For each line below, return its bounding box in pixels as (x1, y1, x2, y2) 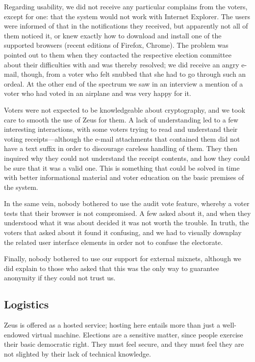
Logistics (4, 297, 49, 312)
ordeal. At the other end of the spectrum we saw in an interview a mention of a (4, 78, 243, 89)
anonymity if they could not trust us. (4, 272, 116, 283)
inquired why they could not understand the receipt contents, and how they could (4, 152, 250, 163)
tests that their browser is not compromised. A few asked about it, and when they (4, 208, 251, 218)
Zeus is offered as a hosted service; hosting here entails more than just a (4, 320, 220, 330)
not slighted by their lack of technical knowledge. (4, 349, 151, 359)
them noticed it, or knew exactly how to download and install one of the (4, 30, 222, 40)
